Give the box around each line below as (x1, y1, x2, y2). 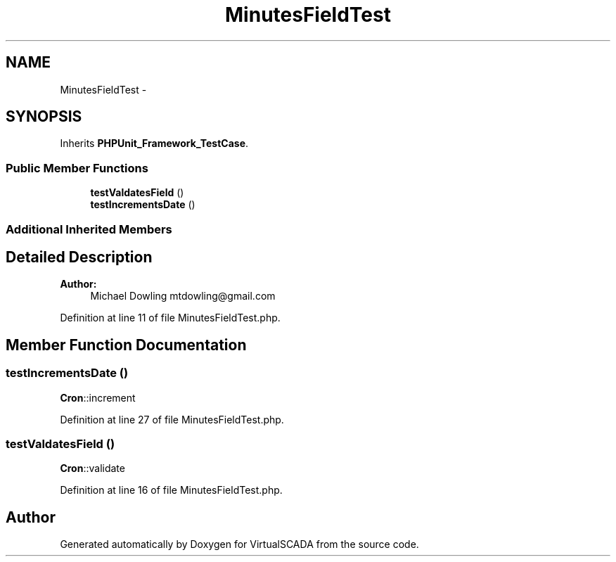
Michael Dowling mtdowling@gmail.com (90, 290, 276, 302)
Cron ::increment (60, 391, 136, 404)
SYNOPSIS (6, 108, 82, 126)
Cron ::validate (60, 462, 125, 475)
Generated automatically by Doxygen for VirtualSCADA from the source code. (60, 538, 419, 551)
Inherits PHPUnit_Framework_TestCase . (60, 137, 249, 150)
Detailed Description (6, 248, 153, 266)
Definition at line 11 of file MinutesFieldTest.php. (60, 312, 281, 324)
